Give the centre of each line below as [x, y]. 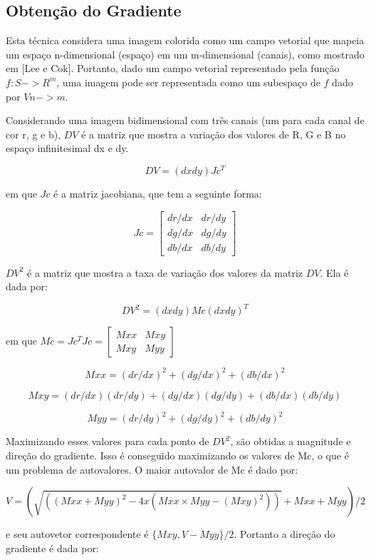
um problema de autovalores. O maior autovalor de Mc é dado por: [152, 469]
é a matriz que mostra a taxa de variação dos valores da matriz [165, 272]
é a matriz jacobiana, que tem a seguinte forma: [158, 194]
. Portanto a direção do [284, 534]
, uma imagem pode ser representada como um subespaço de [188, 82]
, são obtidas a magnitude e [291, 441]
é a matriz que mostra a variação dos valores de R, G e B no [214, 134]
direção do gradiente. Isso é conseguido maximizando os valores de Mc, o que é [177, 455]
